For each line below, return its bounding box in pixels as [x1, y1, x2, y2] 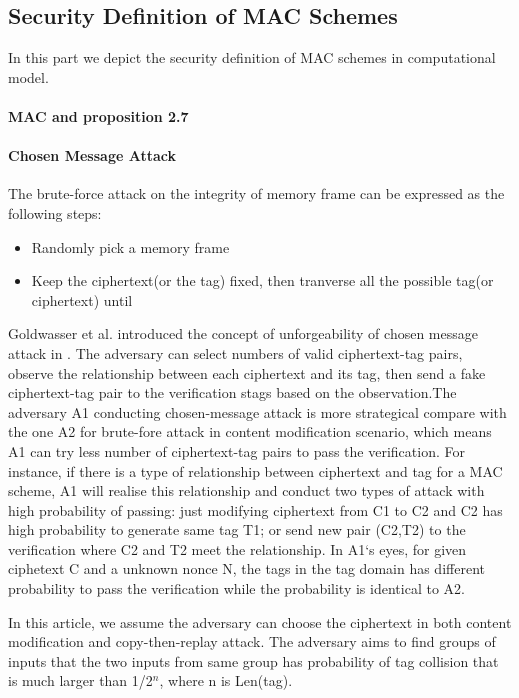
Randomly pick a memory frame [31, 236, 230, 257]
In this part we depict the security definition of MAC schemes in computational [8, 47, 496, 68]
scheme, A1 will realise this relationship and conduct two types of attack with [8, 480, 485, 501]
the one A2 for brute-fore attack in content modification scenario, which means [8, 421, 492, 442]
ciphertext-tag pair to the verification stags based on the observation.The [8, 382, 457, 403]
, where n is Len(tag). [159, 670, 293, 691]
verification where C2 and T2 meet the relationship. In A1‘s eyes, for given [8, 538, 467, 559]
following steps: [8, 202, 102, 223]
